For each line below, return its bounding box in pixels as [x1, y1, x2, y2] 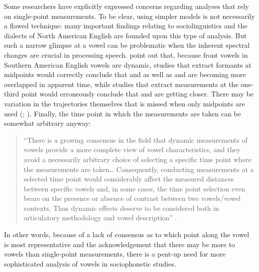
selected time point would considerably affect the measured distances [23, 174, 234, 184]
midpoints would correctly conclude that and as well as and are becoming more [4, 69, 246, 80]
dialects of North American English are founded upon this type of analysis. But [4, 30, 247, 40]
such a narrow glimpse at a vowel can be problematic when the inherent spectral [4, 40, 250, 50]
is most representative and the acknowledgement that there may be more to [4, 239, 235, 249]
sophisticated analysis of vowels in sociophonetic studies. [4, 258, 176, 269]
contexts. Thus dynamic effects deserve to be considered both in [23, 202, 219, 213]
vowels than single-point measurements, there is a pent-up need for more [4, 249, 226, 259]
